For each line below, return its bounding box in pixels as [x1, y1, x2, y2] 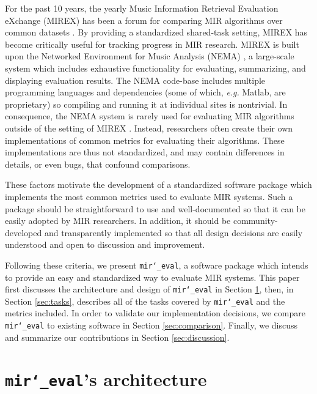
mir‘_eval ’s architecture [5, 366, 207, 392]
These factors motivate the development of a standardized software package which [5, 178, 312, 191]
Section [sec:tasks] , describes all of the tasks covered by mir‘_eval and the [5, 294, 285, 307]
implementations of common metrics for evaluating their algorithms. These [5, 133, 285, 146]
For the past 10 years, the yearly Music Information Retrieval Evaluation [5, 2, 279, 14]
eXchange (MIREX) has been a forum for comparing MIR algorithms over [5, 13, 283, 26]
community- [233, 214, 278, 227]
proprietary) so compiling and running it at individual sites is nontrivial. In [5, 97, 288, 110]
